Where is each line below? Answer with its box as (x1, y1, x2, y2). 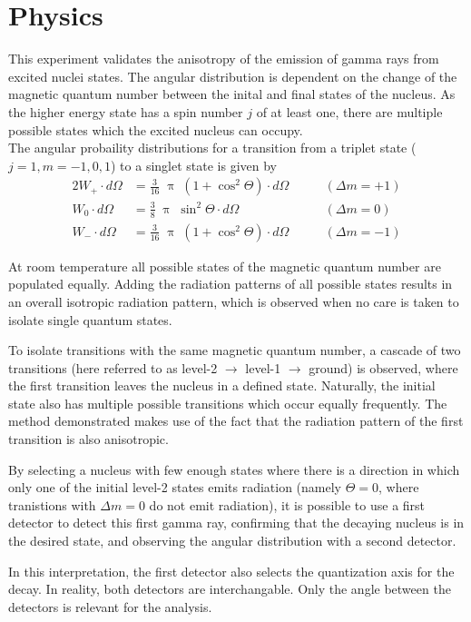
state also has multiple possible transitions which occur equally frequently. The (8, 393, 447, 412)
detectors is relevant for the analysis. (8, 597, 212, 616)
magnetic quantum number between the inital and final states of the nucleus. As (8, 84, 456, 104)
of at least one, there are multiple (256, 102, 443, 121)
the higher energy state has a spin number (8, 102, 243, 121)
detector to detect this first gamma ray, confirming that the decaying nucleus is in (8, 513, 465, 532)
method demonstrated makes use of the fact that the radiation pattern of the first (8, 411, 464, 430)
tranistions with (8, 495, 96, 514)
